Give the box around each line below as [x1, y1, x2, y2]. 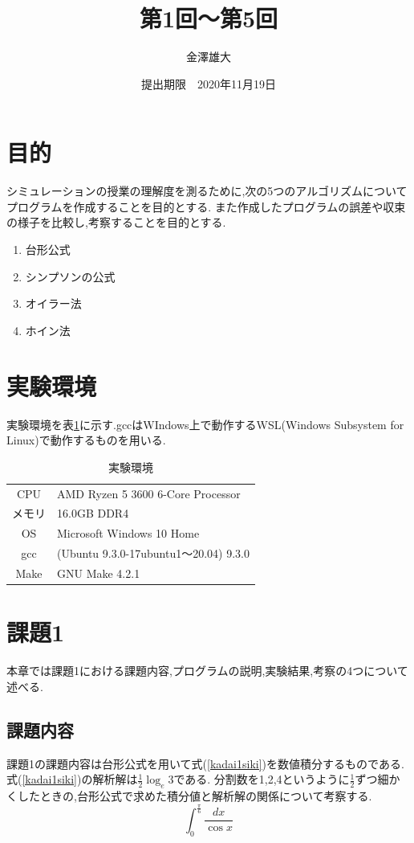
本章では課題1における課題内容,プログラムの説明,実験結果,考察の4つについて [6, 662, 408, 679]
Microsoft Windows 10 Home [57, 525, 200, 542]
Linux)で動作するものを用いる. [6, 432, 166, 448]
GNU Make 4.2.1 [57, 564, 140, 581]
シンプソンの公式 [25, 268, 116, 284]
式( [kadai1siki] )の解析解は [6, 771, 138, 788]
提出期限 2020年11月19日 [141, 75, 276, 92]
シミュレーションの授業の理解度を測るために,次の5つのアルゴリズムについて [6, 182, 408, 199]
